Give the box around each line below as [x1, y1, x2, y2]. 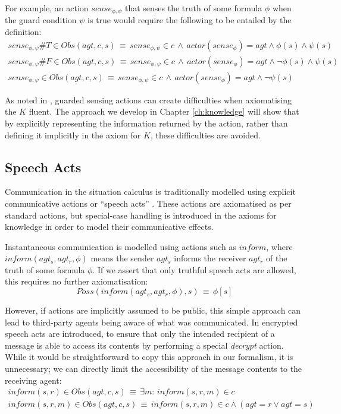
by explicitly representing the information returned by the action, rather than [5, 116, 288, 129]
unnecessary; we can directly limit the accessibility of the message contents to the [5, 362, 302, 375]
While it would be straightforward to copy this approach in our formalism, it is [5, 350, 293, 363]
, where [266, 240, 293, 252]
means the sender [90, 252, 154, 264]
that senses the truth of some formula [124, 2, 262, 14]
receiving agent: [5, 374, 62, 386]
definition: [5, 26, 42, 38]
